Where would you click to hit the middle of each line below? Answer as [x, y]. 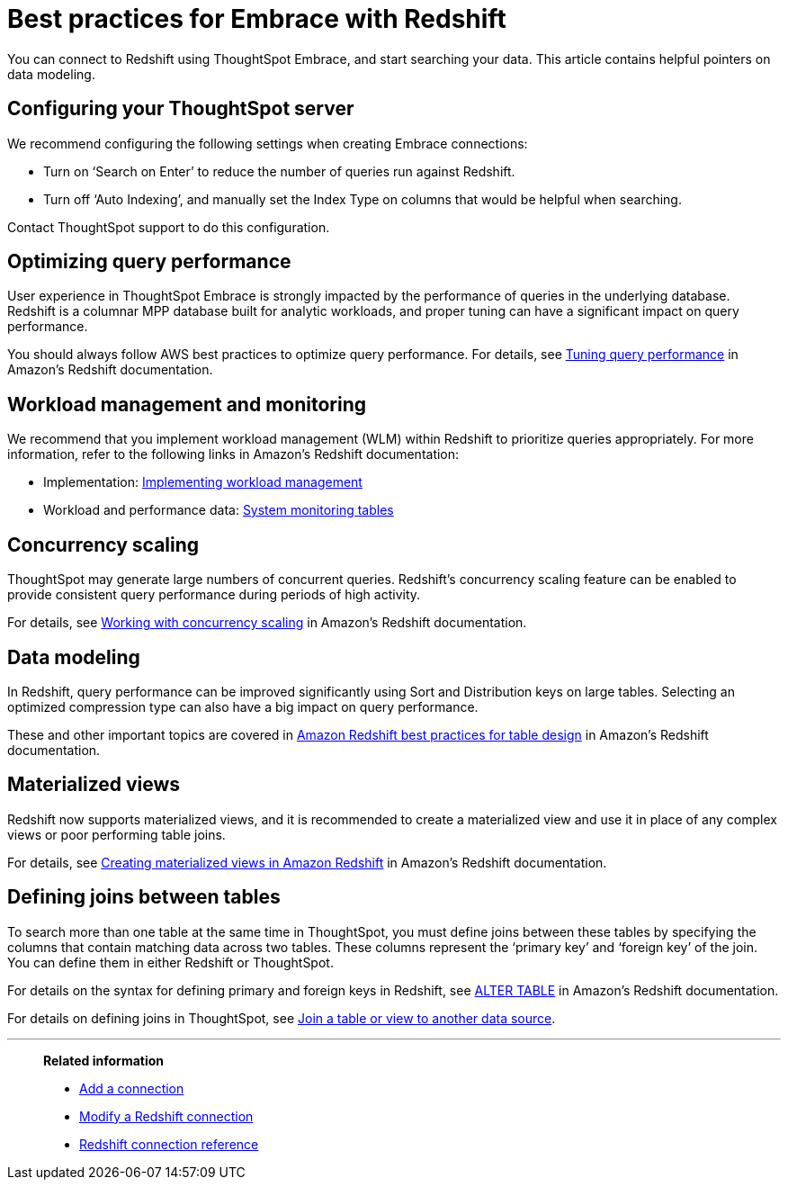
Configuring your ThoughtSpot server [181, 109]
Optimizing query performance [149, 262]
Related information [104, 1060]
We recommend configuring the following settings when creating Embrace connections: [268, 143]
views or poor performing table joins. [116, 834]
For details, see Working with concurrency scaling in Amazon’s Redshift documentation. [267, 623]
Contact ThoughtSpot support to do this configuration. [169, 227]
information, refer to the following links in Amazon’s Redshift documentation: [233, 454]
